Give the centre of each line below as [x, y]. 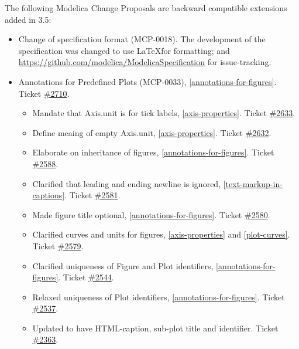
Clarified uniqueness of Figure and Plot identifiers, [123, 265]
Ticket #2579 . [58, 245]
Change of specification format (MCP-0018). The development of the [142, 39]
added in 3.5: [28, 19]
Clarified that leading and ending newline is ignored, [127, 183]
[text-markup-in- [253, 183]
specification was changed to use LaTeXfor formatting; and [124, 50]
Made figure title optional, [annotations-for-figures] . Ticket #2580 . [151, 214]
